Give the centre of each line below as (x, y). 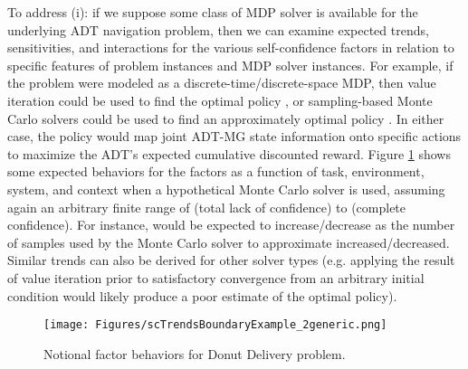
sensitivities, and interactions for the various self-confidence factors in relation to (231, 47)
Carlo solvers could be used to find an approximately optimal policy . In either (226, 118)
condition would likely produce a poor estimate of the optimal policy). (202, 295)
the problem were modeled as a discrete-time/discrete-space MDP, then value (222, 83)
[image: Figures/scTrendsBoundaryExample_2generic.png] (215, 325)
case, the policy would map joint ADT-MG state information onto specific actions (234, 136)
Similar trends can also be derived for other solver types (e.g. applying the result (231, 260)
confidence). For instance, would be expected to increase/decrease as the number (231, 225)
